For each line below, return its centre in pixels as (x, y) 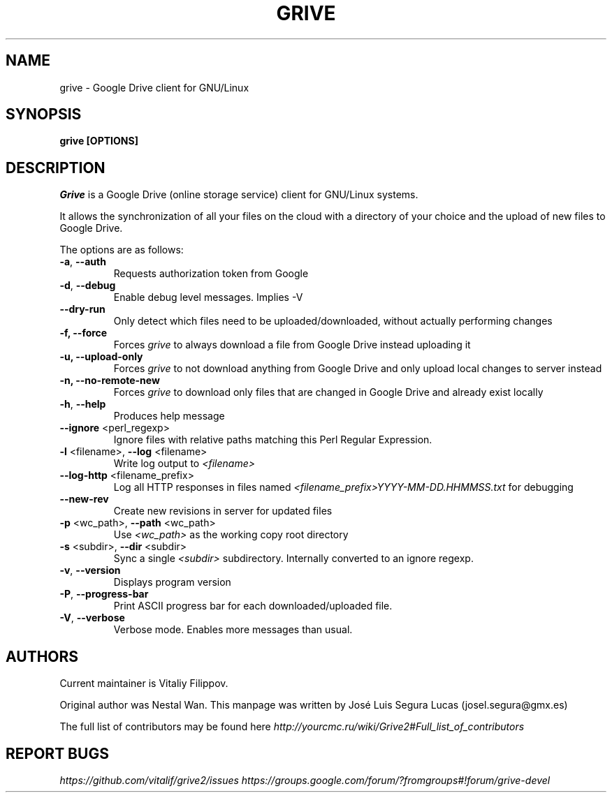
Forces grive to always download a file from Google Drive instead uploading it (292, 345)
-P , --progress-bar (104, 594)
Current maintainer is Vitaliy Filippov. (144, 684)
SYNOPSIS (44, 114)
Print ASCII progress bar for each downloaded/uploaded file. (253, 606)
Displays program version (172, 582)
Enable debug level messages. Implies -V (208, 297)
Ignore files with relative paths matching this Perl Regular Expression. (273, 440)
